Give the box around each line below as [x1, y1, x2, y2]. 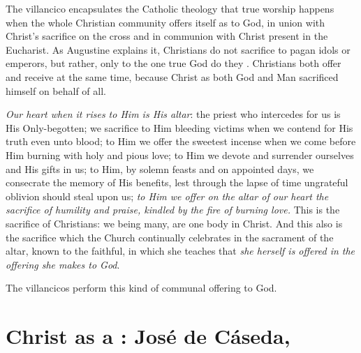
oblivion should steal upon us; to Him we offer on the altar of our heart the [6, 188, 329, 203]
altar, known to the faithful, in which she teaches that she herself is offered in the [6, 243, 355, 258]
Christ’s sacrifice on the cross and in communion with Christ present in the [6, 29, 328, 43]
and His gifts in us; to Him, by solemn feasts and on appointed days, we [6, 161, 314, 176]
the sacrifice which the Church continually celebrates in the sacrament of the [6, 230, 334, 244]
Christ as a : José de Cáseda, [6, 322, 290, 350]
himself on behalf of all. [6, 83, 106, 98]
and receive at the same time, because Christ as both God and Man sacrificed [6, 69, 339, 84]
